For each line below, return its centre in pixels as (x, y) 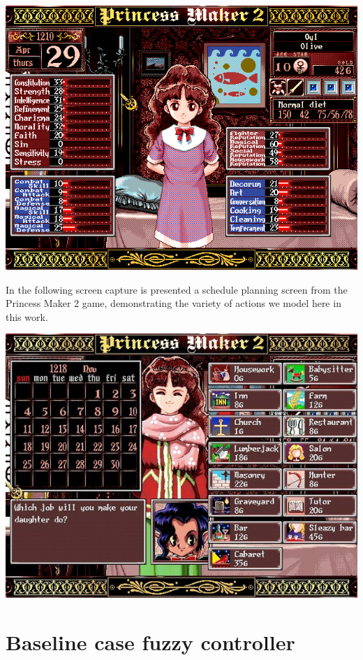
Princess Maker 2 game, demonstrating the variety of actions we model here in (173, 303)
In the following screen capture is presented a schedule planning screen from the (177, 289)
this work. (27, 316)
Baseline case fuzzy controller (150, 642)
